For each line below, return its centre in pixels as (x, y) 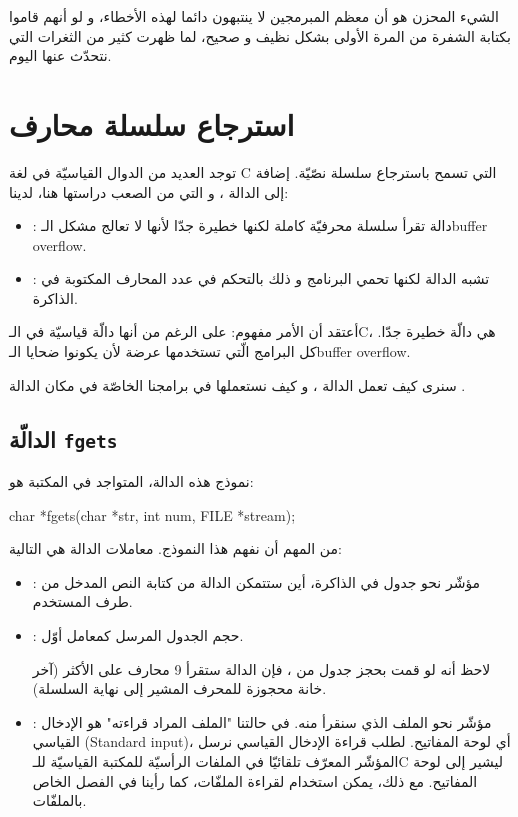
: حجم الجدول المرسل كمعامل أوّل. (138, 635)
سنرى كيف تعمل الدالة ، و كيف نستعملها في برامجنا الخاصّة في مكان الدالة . (237, 384)
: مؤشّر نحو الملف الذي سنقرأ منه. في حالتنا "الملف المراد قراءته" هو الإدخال (262, 721)
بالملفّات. (59, 800)
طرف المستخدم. (82, 601)
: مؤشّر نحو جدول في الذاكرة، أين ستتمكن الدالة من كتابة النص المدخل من (256, 581)
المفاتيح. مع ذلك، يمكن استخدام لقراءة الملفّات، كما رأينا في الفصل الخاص (255, 780)
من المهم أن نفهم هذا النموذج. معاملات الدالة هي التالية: (175, 548)
